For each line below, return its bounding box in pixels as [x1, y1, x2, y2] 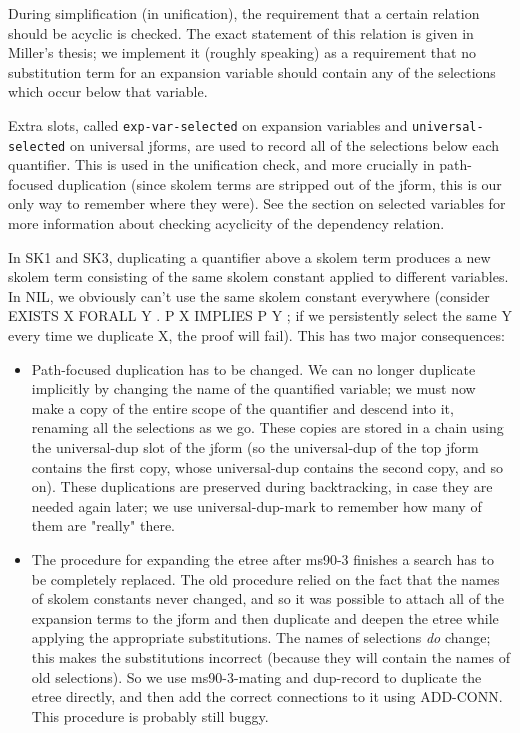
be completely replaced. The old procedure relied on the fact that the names [31, 568, 500, 589]
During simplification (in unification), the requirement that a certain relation [8, 3, 480, 23]
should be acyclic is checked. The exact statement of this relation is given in [8, 22, 474, 43]
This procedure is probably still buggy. [31, 705, 269, 726]
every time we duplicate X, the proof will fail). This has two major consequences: [8, 325, 505, 346]
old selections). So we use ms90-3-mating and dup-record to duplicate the [31, 666, 482, 687]
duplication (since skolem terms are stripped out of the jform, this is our [57, 173, 502, 194]
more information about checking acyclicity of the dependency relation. [8, 213, 445, 234]
